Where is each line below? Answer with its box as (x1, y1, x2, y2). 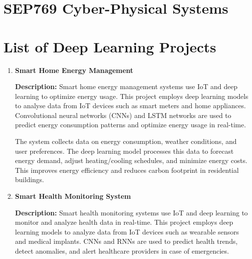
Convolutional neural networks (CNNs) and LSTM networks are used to (15, 110, 231, 120)
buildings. (15, 174, 45, 185)
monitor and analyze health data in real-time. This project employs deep (15, 217, 233, 227)
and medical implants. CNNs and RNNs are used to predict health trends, (15, 236, 238, 246)
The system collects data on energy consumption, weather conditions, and (15, 136, 237, 146)
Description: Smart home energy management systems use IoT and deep (15, 81, 238, 92)
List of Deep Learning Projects (3, 36, 216, 56)
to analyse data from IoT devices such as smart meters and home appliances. (15, 100, 246, 111)
